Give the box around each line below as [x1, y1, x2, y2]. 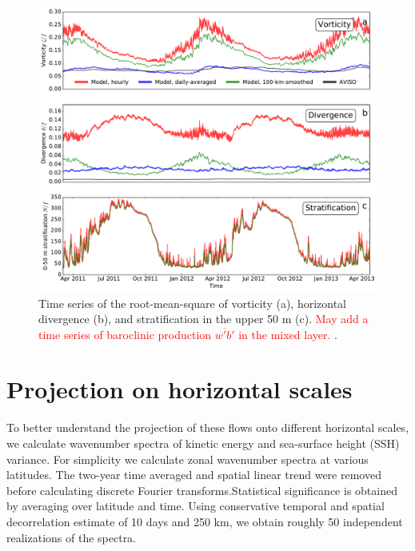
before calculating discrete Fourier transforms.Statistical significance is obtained [6, 481, 397, 498]
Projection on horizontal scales [6, 373, 353, 405]
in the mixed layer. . [238, 325, 337, 342]
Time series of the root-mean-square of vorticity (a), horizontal [38, 294, 347, 311]
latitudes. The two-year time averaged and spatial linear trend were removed [6, 466, 381, 483]
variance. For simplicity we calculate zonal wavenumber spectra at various [6, 450, 369, 467]
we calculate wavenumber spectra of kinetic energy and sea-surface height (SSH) [6, 435, 400, 452]
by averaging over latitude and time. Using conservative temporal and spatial [6, 497, 385, 514]
